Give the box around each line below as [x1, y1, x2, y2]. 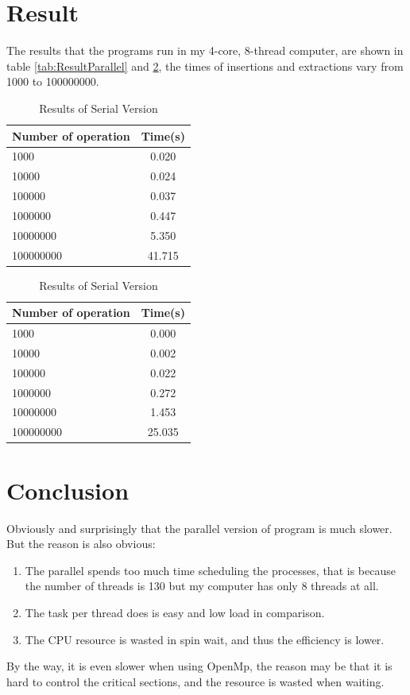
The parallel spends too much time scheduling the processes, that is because [25, 562, 396, 578]
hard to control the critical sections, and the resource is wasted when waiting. [6, 673, 385, 689]
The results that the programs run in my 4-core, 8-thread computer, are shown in [6, 42, 404, 59]
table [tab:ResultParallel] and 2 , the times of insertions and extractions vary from [6, 57, 404, 74]
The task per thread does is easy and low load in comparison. [25, 604, 325, 620]
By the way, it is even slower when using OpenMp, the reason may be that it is [6, 658, 393, 674]
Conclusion [6, 473, 130, 506]
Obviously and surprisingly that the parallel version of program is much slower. [6, 519, 393, 536]
